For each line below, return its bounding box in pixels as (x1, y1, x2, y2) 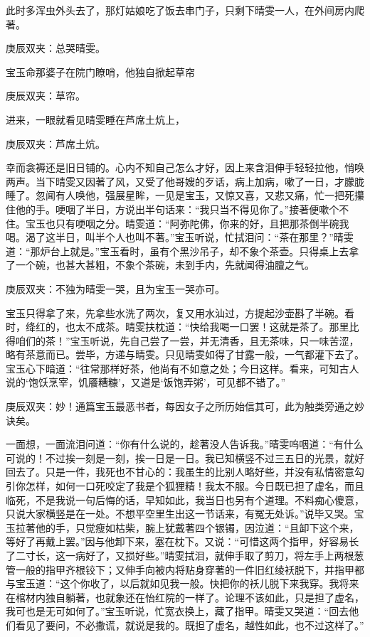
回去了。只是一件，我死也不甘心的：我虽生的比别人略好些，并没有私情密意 (6, 464, 354, 479)
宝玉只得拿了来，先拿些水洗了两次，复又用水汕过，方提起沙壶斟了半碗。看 (6, 305, 354, 320)
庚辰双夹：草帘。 (6, 88, 85, 103)
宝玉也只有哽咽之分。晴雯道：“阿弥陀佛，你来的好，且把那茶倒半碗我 (25, 215, 349, 230)
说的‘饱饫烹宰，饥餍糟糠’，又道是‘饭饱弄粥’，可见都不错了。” (6, 375, 286, 390)
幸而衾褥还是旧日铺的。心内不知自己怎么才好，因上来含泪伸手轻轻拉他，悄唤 (6, 160, 364, 175)
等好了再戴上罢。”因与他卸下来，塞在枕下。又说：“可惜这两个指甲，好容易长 (6, 534, 359, 549)
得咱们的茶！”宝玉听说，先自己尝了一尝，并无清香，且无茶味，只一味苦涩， (6, 333, 359, 348)
